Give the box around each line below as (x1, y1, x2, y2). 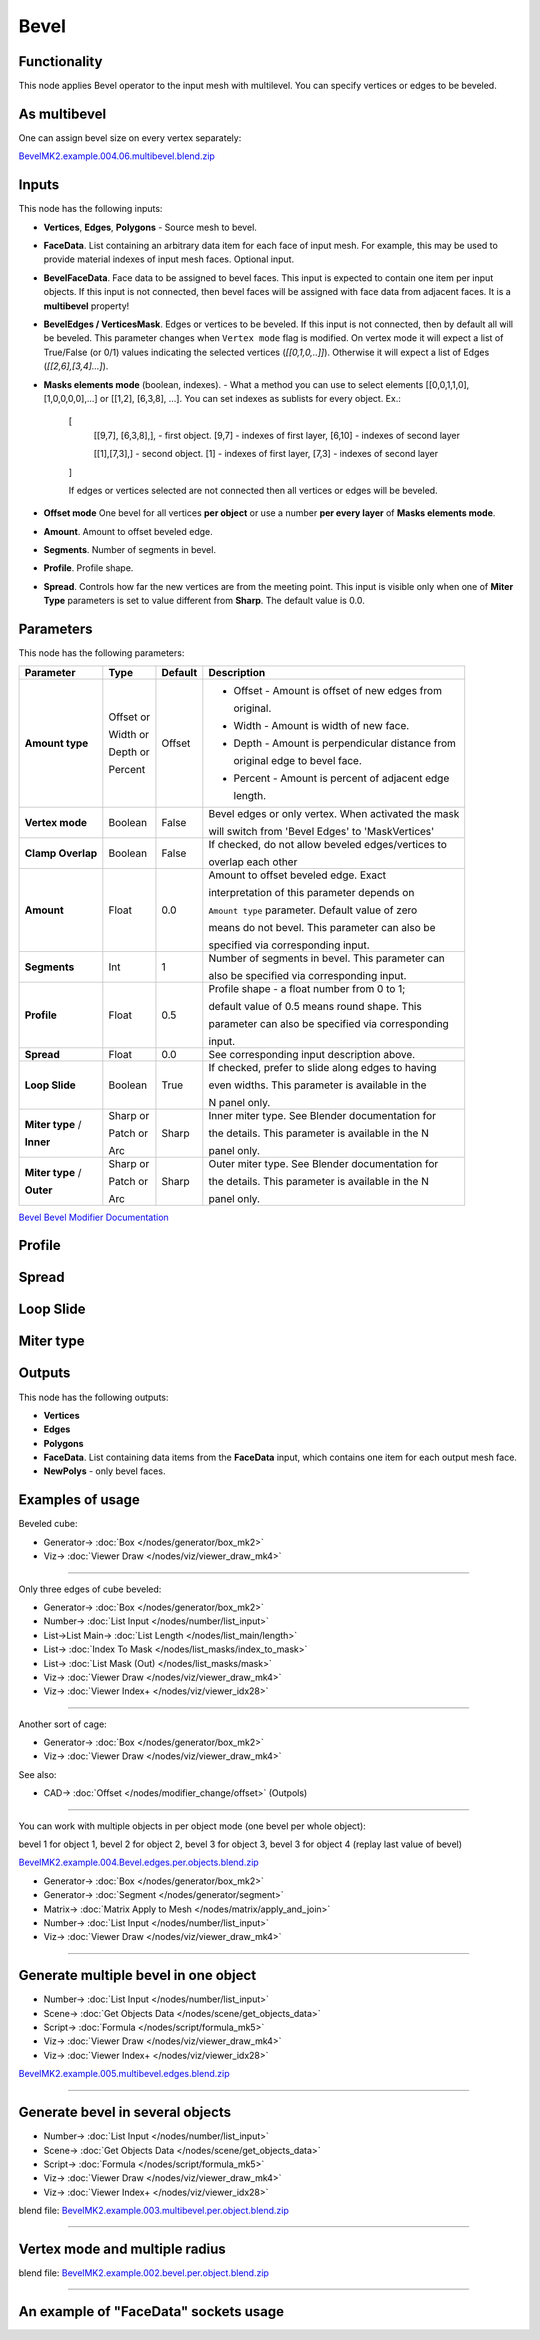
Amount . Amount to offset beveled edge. (43, 525, 214, 537)
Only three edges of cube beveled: (18, 1583, 162, 1595)
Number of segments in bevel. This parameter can (208, 951, 445, 965)
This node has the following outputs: (18, 1391, 169, 1403)
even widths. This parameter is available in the (208, 1078, 427, 1092)
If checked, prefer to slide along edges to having (208, 1060, 437, 1074)
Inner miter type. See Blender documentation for (208, 1108, 437, 1122)
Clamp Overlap (24, 846, 98, 860)
